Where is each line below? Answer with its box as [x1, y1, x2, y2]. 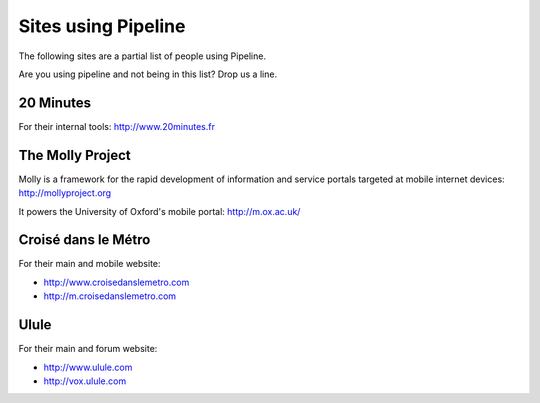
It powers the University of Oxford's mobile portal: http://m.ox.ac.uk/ [18, 205, 301, 217]
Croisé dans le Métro [18, 231, 151, 249]
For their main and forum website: [18, 343, 158, 355]
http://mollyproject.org [18, 187, 112, 199]
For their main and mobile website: [18, 258, 161, 270]
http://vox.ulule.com [43, 375, 127, 387]
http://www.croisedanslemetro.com [43, 276, 190, 288]
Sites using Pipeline [18, 15, 186, 37]
